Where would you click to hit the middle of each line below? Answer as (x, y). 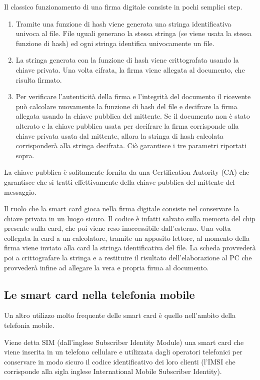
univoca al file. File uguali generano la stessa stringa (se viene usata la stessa (133, 33)
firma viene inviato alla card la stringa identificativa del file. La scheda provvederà (130, 248)
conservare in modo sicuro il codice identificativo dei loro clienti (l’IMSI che (120, 361)
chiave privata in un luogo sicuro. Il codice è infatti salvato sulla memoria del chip (130, 218)
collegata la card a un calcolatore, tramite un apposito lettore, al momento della (127, 238)
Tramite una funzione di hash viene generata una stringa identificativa (123, 23)
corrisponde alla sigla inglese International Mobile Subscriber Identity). (113, 371)
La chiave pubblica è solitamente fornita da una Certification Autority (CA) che (127, 172)
